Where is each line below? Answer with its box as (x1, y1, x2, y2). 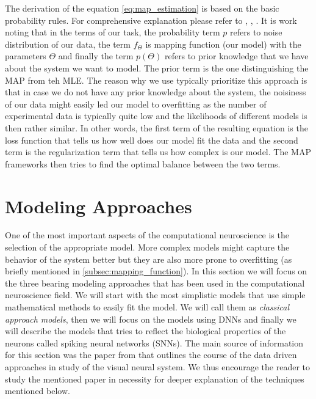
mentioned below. (5, 384, 70, 397)
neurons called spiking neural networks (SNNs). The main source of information (5, 336, 304, 349)
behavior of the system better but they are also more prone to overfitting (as (5, 252, 292, 265)
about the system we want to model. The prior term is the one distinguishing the (5, 61, 309, 74)
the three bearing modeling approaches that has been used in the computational (5, 276, 305, 289)
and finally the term (58, 49, 134, 62)
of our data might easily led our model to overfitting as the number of (5, 97, 267, 110)
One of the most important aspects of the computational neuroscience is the (5, 229, 289, 241)
